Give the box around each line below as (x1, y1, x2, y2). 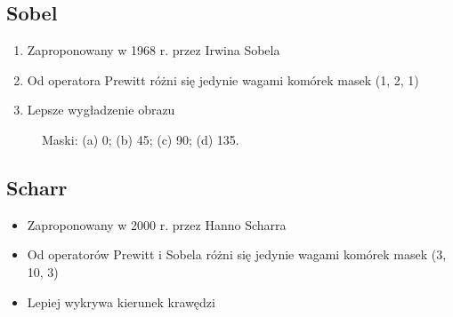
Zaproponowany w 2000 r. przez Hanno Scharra (27, 215, 287, 234)
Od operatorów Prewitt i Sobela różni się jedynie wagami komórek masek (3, (27, 245, 447, 264)
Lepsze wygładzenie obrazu (27, 100, 175, 119)
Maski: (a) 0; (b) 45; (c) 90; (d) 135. (42, 130, 239, 148)
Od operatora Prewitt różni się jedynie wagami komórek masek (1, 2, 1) (27, 70, 419, 89)
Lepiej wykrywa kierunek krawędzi (27, 292, 215, 311)
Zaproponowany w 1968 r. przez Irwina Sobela (27, 41, 280, 59)
